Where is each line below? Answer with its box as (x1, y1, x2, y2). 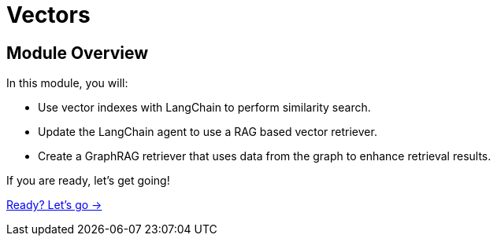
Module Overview (6, 42, 149, 63)
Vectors (6, 2, 91, 28)
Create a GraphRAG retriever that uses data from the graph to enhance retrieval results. (38, 149, 491, 163)
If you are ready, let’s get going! (6, 174, 170, 188)
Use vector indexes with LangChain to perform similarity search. (38, 101, 371, 115)
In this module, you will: (6, 76, 128, 90)
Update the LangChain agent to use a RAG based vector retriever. (38, 125, 377, 139)
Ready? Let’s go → (6, 198, 102, 212)
